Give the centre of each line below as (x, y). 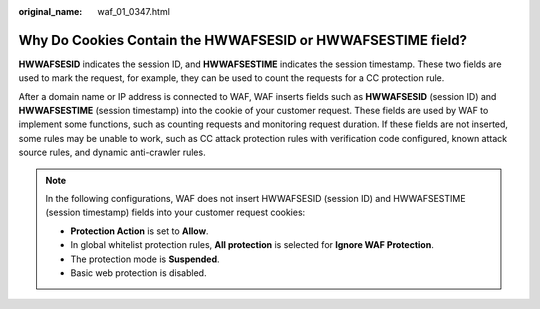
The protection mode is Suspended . (145, 259)
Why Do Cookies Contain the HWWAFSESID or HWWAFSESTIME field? (242, 40)
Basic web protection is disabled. (138, 272)
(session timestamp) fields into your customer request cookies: (175, 212)
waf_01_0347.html (133, 11)
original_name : (50, 11)
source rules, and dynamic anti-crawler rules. (112, 152)
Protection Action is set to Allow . (139, 231)
